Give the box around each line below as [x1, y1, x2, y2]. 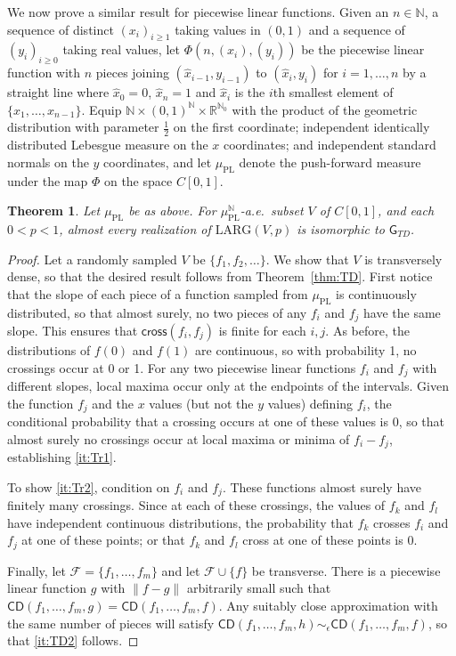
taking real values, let [62, 40, 180, 59]
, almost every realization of [59, 219, 211, 238]
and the [92, 393, 134, 412]
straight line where [7, 83, 110, 101]
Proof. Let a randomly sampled [7, 249, 177, 268]
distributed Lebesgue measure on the [7, 135, 208, 154]
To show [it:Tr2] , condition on [7, 477, 170, 496]
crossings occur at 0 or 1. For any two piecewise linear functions [7, 358, 356, 377]
